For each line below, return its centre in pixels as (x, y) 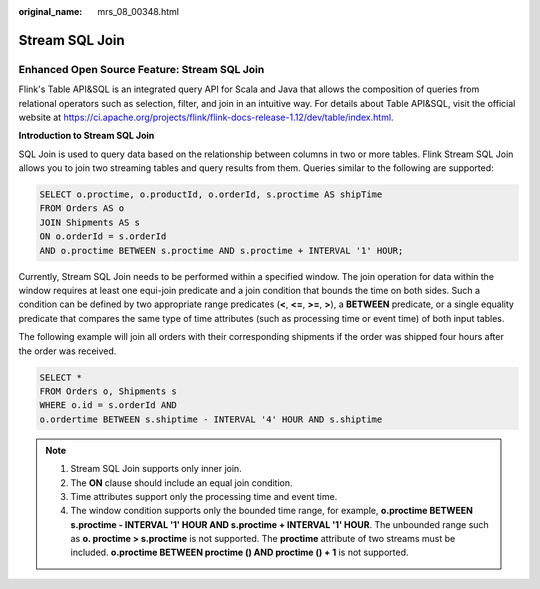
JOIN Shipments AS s (89, 222)
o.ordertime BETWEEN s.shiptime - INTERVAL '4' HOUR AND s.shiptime (211, 419)
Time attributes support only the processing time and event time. (204, 496)
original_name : (50, 11)
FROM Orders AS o (82, 208)
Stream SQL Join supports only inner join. (156, 469)
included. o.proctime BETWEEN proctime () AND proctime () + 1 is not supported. (239, 552)
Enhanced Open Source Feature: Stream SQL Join (141, 69)
